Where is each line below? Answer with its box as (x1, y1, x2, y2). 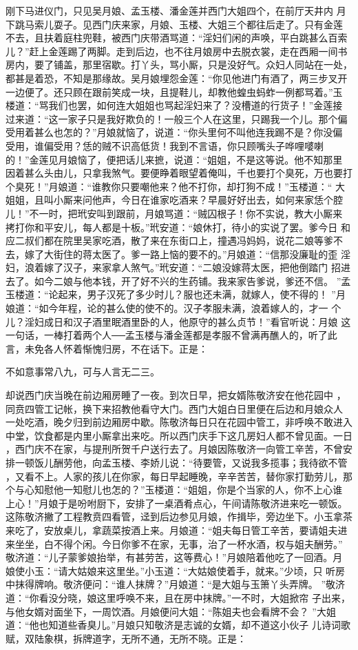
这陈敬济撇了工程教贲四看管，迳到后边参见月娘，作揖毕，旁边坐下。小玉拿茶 (6, 509, 352, 524)
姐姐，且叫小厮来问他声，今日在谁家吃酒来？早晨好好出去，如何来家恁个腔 (6, 193, 343, 207)
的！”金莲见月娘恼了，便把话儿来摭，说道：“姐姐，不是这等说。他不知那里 (6, 152, 343, 166)
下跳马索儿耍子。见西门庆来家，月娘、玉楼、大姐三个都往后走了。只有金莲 (6, 17, 343, 31)
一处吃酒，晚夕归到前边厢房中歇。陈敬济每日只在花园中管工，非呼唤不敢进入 (6, 415, 352, 429)
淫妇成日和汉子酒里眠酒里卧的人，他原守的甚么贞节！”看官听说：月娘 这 (24, 314, 351, 328)
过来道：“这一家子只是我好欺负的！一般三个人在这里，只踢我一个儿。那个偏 (6, 111, 348, 126)
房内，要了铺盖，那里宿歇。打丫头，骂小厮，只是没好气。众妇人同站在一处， (6, 57, 352, 72)
